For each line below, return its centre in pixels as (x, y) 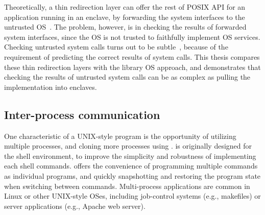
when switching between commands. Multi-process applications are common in (127, 186)
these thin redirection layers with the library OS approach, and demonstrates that (132, 67)
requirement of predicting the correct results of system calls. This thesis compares (132, 56)
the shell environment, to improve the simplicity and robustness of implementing (130, 156)
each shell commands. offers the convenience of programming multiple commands (131, 166)
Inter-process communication (82, 114)
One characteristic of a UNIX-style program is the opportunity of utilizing (120, 136)
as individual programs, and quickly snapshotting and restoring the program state (132, 175)
